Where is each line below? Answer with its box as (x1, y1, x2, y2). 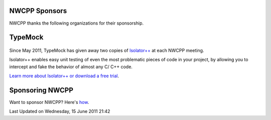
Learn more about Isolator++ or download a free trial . (9, 73, 119, 79)
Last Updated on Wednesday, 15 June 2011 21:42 (9, 108, 110, 114)
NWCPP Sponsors (9, 7, 67, 15)
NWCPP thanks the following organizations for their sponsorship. (9, 20, 144, 26)
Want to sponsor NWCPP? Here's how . (9, 99, 89, 105)
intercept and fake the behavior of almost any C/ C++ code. (9, 63, 133, 70)
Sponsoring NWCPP (9, 86, 74, 94)
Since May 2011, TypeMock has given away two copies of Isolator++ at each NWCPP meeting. (9, 47, 204, 53)
